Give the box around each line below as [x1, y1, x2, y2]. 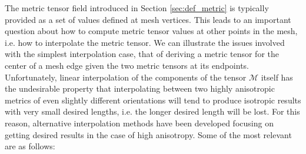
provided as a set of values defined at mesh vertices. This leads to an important [5, 13, 291, 25]
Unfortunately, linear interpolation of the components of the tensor [5, 71, 247, 83]
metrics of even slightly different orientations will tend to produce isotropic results [5, 93, 301, 106]
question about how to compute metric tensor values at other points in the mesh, [5, 25, 298, 37]
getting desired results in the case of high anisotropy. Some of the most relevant [5, 128, 292, 140]
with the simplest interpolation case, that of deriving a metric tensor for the [5, 48, 280, 60]
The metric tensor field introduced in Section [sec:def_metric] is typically [5, 2, 269, 14]
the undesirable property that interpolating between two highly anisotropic [5, 82, 275, 95]
